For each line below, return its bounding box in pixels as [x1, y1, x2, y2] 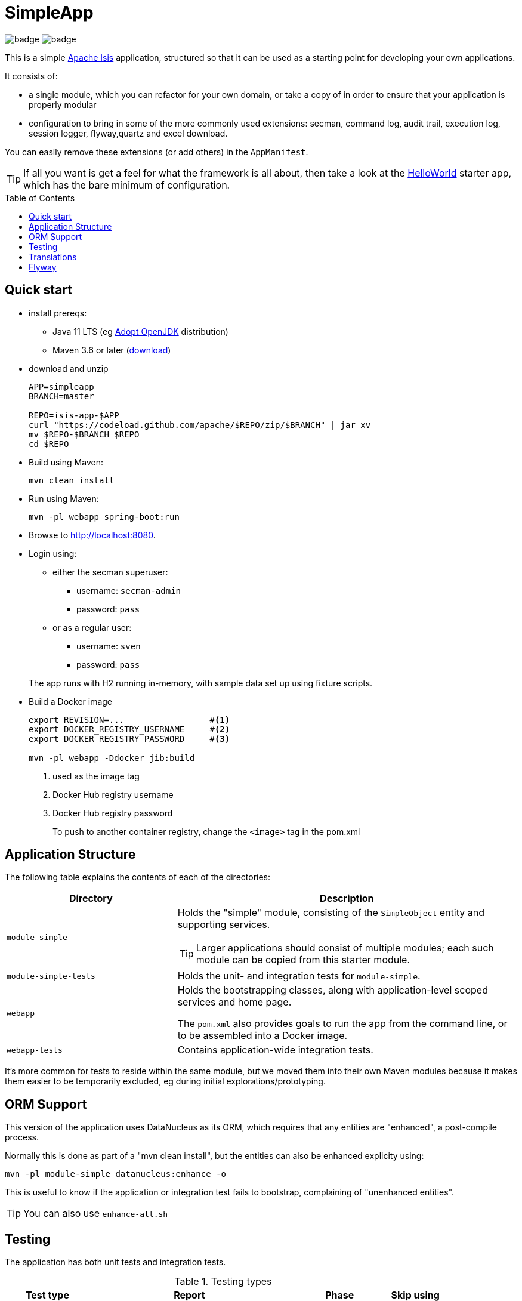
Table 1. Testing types [174, 1275, 272, 1288]
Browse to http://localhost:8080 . [29, 529, 156, 540]
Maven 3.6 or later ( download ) [52, 344, 171, 355]
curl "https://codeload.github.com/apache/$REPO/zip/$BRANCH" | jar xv [29, 420, 371, 430]
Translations [29, 251, 77, 262]
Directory [69, 892, 113, 905]
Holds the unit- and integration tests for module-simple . [177, 970, 421, 982]
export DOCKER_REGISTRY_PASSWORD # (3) [29, 733, 230, 744]
